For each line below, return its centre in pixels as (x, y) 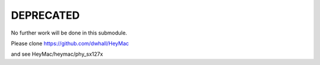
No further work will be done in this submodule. (69, 33)
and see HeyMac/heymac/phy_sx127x (57, 54)
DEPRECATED (45, 15)
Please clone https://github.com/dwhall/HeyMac (70, 43)
